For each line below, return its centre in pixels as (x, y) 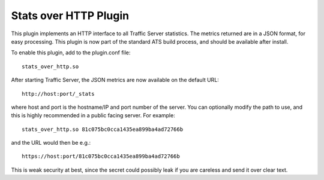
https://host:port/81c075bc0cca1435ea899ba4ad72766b (101, 156)
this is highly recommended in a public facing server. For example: (93, 115)
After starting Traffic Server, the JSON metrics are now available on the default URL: (115, 80)
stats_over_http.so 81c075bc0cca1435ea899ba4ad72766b (102, 129)
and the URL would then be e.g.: (51, 143)
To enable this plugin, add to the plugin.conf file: (71, 53)
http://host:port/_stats (58, 94)
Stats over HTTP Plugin (70, 16)
